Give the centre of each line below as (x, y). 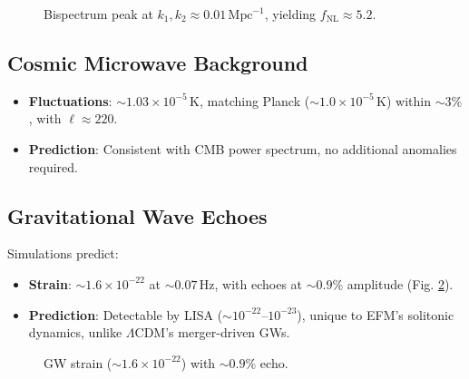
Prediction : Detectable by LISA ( (126, 314)
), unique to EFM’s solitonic (376, 314)
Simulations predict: (63, 253)
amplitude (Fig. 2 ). (400, 283)
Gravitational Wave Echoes (137, 215)
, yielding (290, 14)
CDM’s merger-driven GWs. (212, 332)
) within (409, 100)
